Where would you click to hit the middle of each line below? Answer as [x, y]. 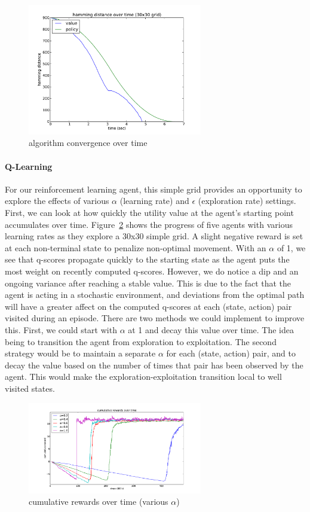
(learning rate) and [154, 201]
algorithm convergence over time [88, 143]
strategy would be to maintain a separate [80, 353]
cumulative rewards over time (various [99, 502]
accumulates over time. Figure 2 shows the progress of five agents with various [149, 224]
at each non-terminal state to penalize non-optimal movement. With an [136, 247]
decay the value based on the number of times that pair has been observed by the [154, 365]
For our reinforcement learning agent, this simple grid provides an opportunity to [154, 189]
